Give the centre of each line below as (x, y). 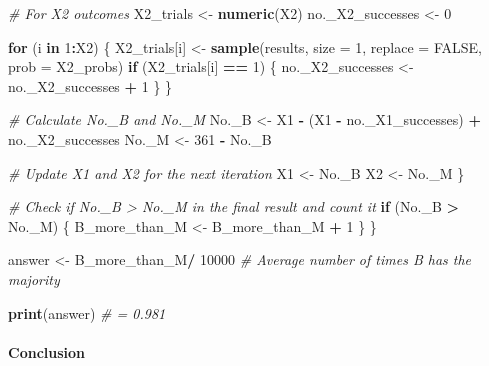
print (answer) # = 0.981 (87, 312)
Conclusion (47, 351)
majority (34, 278)
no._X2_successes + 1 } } (90, 85)
